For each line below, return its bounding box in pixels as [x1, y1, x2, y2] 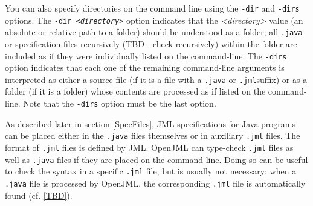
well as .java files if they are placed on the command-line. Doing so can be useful [5, 153, 308, 165]
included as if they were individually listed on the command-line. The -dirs [5, 49, 287, 62]
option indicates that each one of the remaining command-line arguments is [5, 61, 285, 74]
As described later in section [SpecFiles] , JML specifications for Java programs [5, 117, 296, 130]
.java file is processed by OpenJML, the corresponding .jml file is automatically [5, 176, 306, 189]
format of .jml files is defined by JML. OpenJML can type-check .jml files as [5, 141, 294, 153]
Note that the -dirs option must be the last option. [23, 97, 216, 110]
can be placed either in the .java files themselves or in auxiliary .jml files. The [5, 129, 300, 142]
